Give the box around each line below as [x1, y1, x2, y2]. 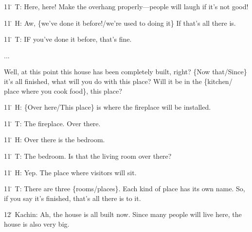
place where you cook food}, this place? [4, 85, 122, 96]
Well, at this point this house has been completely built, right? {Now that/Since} [4, 66, 247, 77]
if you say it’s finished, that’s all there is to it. [4, 193, 141, 203]
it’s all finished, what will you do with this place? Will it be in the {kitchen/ [4, 76, 233, 86]
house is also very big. [4, 218, 70, 229]
